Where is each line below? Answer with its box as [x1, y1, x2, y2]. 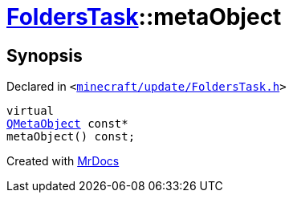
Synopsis [6, 45, 83, 66]
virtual [6, 104, 55, 118]
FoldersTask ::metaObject [6, 3, 282, 30]
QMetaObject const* [6, 117, 128, 131]
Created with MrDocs [6, 154, 120, 169]
